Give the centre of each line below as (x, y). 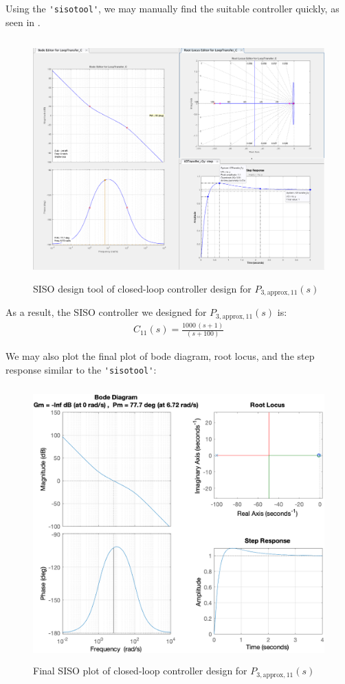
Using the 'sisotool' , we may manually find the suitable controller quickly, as (172, 8)
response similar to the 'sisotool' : (81, 369)
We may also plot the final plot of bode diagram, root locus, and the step (160, 356)
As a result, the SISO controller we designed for (106, 312)
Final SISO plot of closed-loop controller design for (140, 671)
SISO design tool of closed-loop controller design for (142, 288)
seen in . (23, 22)
